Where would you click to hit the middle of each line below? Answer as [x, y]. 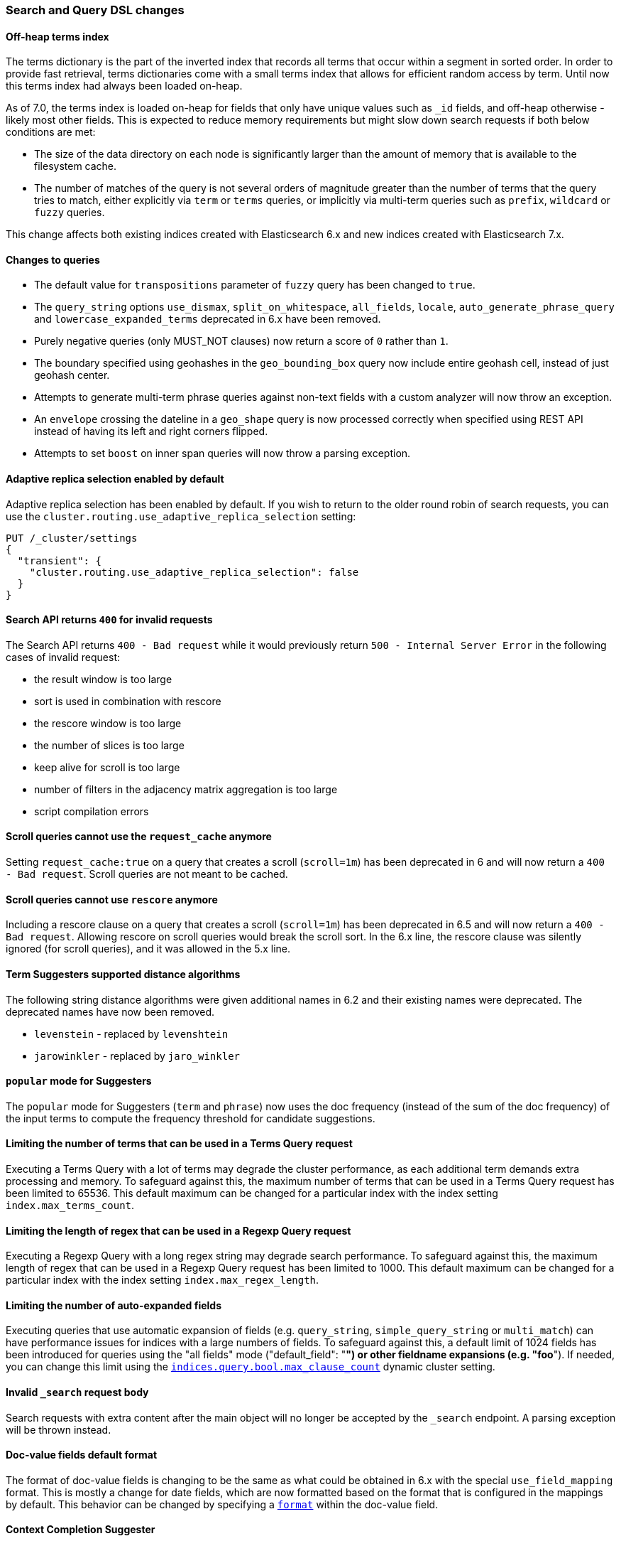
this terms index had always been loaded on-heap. [124, 86]
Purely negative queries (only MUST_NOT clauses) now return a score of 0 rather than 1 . [241, 341]
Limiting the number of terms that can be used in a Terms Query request [179, 1144]
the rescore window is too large [108, 723]
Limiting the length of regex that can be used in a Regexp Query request [178, 1230]
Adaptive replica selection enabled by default [115, 479]
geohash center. [72, 375]
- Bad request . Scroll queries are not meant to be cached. [147, 874]
